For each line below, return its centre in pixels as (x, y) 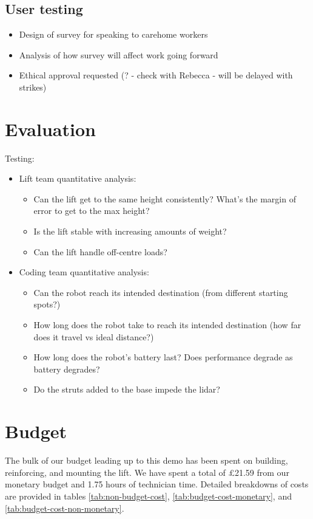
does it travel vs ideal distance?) (94, 336)
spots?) (47, 304)
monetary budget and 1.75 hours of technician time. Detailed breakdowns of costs (157, 484)
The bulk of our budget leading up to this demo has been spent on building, (146, 460)
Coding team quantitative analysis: (84, 272)
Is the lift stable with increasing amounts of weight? (130, 231)
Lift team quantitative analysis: (78, 178)
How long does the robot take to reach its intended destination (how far (167, 325)
